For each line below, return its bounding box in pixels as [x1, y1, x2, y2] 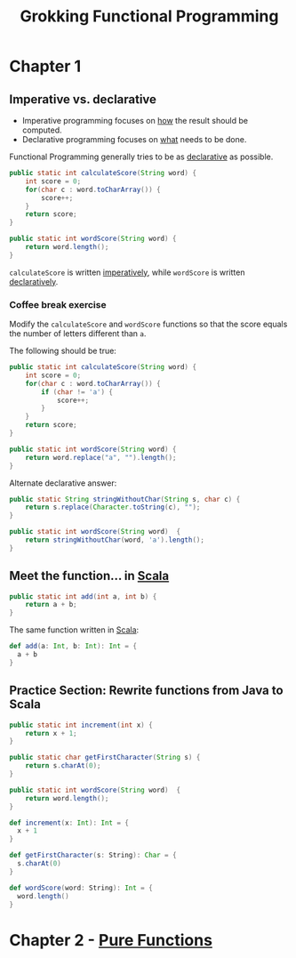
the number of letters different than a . [9, 328, 147, 339]
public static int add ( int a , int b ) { [9, 592, 157, 601]
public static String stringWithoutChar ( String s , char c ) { [9, 495, 241, 503]
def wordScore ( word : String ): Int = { [9, 883, 153, 892]
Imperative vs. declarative [9, 92, 157, 107]
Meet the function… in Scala [9, 568, 170, 584]
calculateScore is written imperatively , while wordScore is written [9, 267, 245, 278]
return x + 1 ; [25, 729, 77, 737]
